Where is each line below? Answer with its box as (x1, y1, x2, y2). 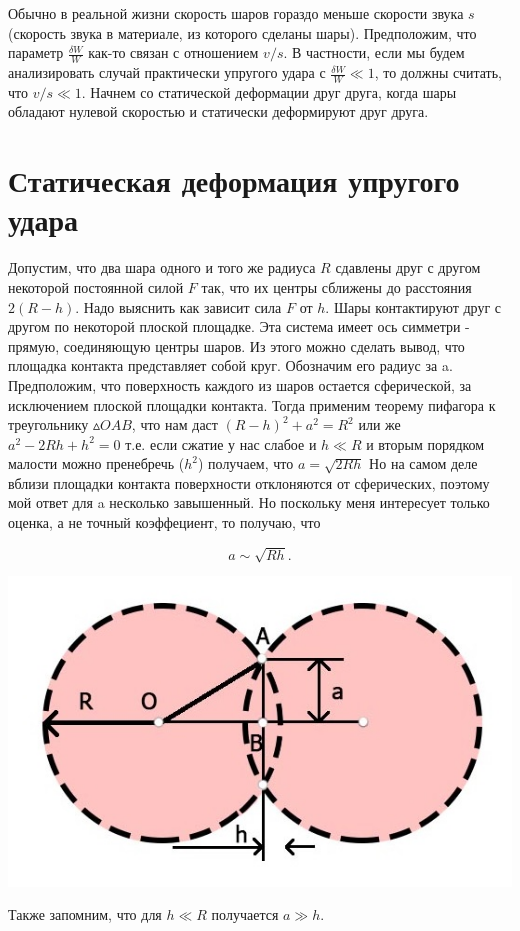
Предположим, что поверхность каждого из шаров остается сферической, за (8, 374, 472, 395)
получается (211, 904, 279, 925)
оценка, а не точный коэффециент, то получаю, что (8, 512, 321, 533)
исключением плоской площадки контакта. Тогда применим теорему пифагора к (8, 394, 496, 415)
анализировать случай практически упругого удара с (8, 62, 326, 83)
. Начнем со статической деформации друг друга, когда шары (81, 81, 457, 102)
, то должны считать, (374, 62, 502, 83)
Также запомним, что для (8, 904, 162, 925)
